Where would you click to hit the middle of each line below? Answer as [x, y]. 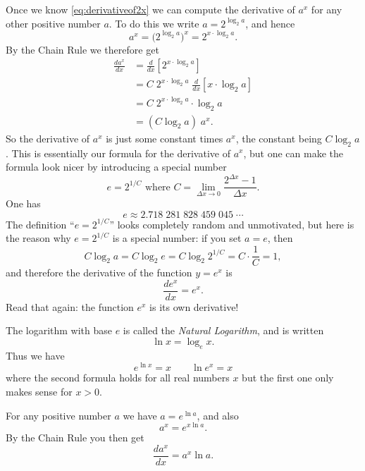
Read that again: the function [70, 306]
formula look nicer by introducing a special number [116, 167]
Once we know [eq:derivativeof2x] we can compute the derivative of [150, 9]
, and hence [270, 23]
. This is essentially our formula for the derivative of [118, 153]
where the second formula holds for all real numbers [118, 378]
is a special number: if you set [177, 238]
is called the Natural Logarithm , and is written [223, 330]
